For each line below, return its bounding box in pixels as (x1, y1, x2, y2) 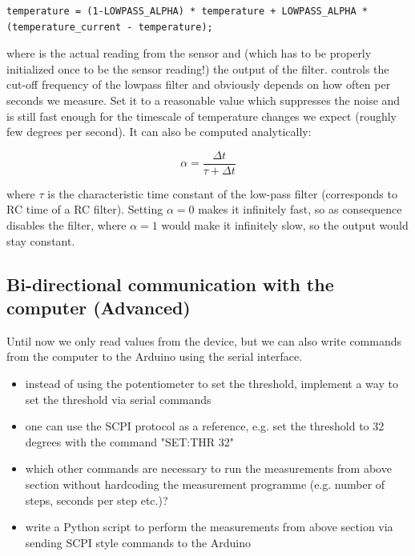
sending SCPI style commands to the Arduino (25, 534, 252, 550)
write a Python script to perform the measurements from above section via (25, 518, 393, 535)
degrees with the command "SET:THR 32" (25, 433, 235, 450)
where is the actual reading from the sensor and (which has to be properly (6, 45, 372, 62)
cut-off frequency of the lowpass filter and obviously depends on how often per (6, 76, 391, 93)
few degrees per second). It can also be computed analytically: (6, 123, 312, 140)
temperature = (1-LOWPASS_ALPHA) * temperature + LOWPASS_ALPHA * (6, 6, 369, 17)
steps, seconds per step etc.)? (25, 491, 168, 508)
